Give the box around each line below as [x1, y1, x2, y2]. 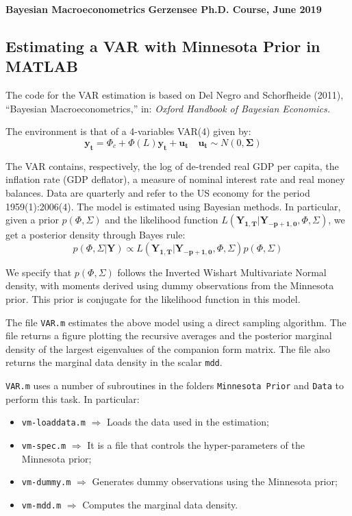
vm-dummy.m [21, 478, 71, 488]
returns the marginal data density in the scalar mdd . [5, 355, 223, 369]
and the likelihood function [105, 212, 218, 227]
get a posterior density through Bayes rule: [5, 228, 186, 242]
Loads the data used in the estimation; [106, 415, 269, 429]
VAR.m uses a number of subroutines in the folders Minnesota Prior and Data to [5, 378, 344, 393]
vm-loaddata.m [21, 418, 86, 428]
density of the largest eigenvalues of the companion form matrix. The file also [5, 341, 331, 356]
